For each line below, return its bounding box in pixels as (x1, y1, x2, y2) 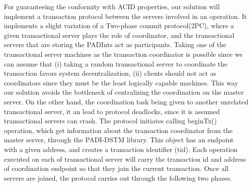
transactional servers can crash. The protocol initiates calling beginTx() (4, 116, 217, 126)
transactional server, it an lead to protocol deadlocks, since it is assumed (4, 106, 220, 116)
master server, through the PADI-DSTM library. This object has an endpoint (4, 135, 234, 145)
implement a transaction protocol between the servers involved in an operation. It (4, 11, 247, 21)
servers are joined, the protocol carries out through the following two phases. (4, 172, 232, 183)
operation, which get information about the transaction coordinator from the (4, 125, 233, 135)
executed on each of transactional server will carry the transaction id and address (4, 153, 246, 164)
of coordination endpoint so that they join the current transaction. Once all (4, 163, 229, 173)
